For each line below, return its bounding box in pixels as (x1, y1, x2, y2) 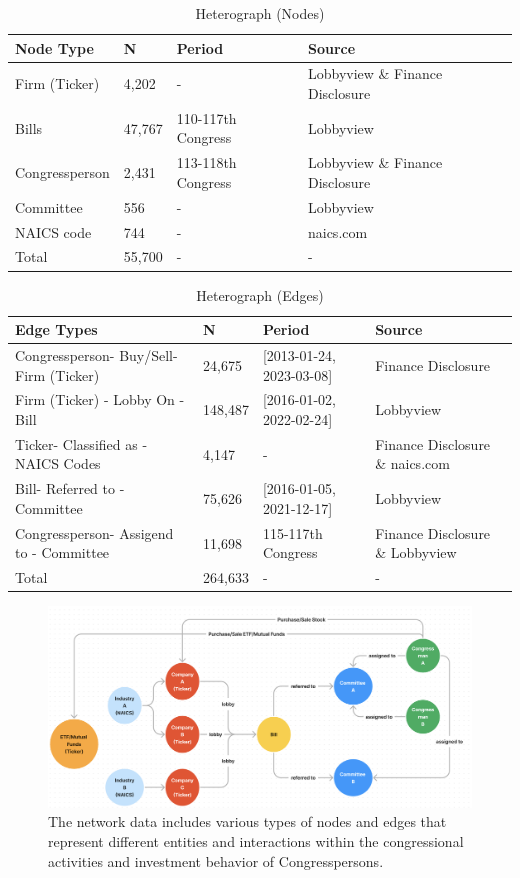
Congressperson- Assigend (15, 522, 174, 543)
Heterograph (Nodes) (195, 3, 325, 23)
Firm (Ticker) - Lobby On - (15, 389, 185, 410)
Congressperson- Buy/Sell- (15, 344, 178, 365)
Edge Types (15, 319, 98, 340)
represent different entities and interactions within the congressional (48, 831, 464, 852)
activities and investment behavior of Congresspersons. (48, 850, 384, 871)
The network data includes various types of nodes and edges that (48, 811, 447, 832)
